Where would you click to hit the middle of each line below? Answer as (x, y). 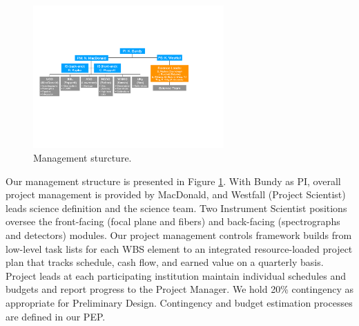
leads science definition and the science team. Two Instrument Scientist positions (176, 208)
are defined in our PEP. (56, 316)
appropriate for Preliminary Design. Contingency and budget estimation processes (179, 302)
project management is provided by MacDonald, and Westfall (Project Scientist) (176, 194)
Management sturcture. (83, 158)
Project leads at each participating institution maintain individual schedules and (176, 275)
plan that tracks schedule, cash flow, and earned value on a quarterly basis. (165, 262)
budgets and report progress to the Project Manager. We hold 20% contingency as (179, 289)
